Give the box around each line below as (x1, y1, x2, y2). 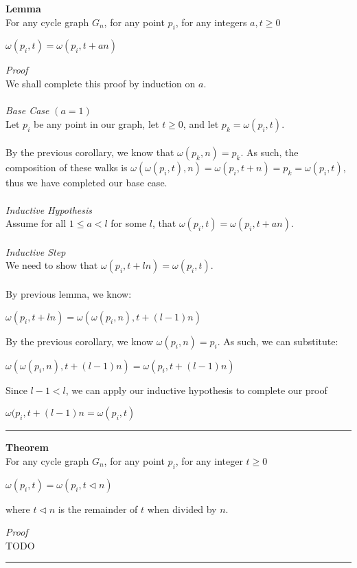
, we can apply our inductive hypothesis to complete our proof (65, 382, 327, 397)
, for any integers (175, 14, 247, 29)
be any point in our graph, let (33, 116, 159, 131)
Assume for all (5, 216, 67, 230)
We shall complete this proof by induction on (5, 76, 196, 90)
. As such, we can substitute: (217, 334, 338, 348)
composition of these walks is (5, 160, 128, 175)
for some (111, 216, 147, 230)
